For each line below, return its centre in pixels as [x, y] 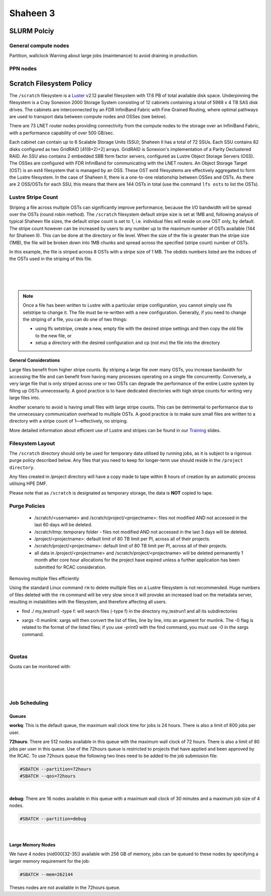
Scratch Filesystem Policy [51, 83]
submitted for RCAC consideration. [70, 567]
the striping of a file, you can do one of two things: [75, 319]
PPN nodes [23, 69]
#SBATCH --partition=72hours [56, 769]
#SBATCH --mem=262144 [46, 874]
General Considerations [35, 360]
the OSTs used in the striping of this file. [51, 259]
